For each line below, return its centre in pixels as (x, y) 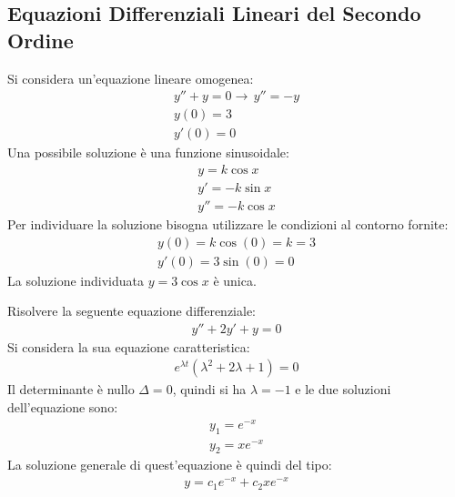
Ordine (40, 40)
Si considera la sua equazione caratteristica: (129, 346)
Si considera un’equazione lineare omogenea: (131, 78)
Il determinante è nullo (71, 389)
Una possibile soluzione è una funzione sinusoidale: (148, 152)
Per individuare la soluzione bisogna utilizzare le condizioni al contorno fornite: (228, 223)
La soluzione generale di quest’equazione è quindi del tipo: (170, 465)
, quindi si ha (209, 389)
